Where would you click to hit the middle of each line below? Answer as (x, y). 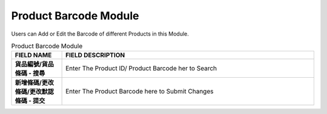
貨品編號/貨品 (34, 65)
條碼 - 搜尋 (30, 74)
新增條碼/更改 (34, 83)
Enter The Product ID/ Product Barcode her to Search (141, 68)
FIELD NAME (33, 55)
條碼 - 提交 (30, 101)
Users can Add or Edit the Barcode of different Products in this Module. (100, 34)
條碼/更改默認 (34, 92)
